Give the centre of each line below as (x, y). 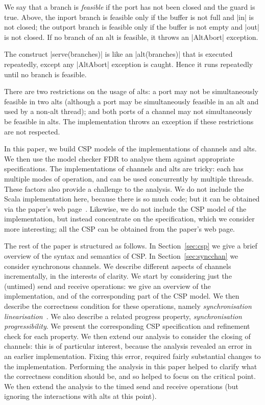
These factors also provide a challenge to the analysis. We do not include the (124, 188)
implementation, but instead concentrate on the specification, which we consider (129, 219)
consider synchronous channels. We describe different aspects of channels (118, 266)
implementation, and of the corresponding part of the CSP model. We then (122, 296)
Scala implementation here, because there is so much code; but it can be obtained (132, 199)
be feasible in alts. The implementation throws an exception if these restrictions (129, 121)
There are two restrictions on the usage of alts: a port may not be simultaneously (131, 91)
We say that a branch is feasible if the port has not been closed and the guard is (130, 7)
